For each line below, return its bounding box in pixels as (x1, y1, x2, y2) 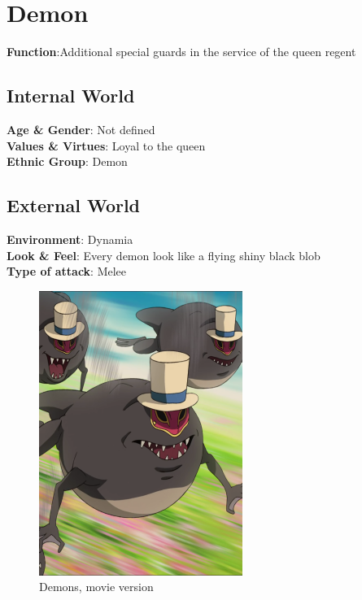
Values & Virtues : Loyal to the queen (7, 137, 206, 154)
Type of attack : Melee (7, 263, 127, 280)
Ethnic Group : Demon (7, 153, 128, 170)
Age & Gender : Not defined (7, 120, 155, 137)
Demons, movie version (39, 578, 154, 595)
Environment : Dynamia (7, 230, 133, 247)
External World (7, 193, 141, 218)
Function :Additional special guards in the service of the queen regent (7, 43, 356, 60)
